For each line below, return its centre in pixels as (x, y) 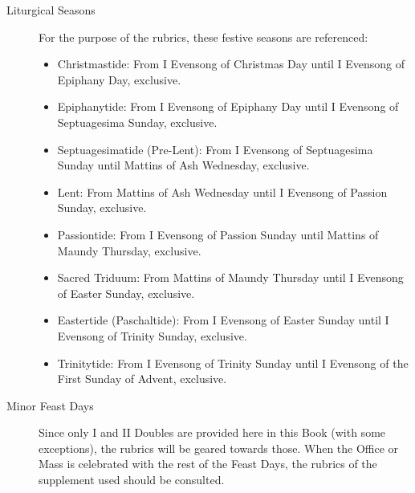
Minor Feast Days (50, 405)
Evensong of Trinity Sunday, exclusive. (152, 335)
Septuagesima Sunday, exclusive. (137, 122)
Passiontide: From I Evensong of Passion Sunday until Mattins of (218, 234)
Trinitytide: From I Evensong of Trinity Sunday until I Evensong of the (233, 363)
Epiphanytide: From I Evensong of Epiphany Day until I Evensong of (228, 106)
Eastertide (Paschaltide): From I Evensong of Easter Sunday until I (223, 320)
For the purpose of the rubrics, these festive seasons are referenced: (203, 37)
